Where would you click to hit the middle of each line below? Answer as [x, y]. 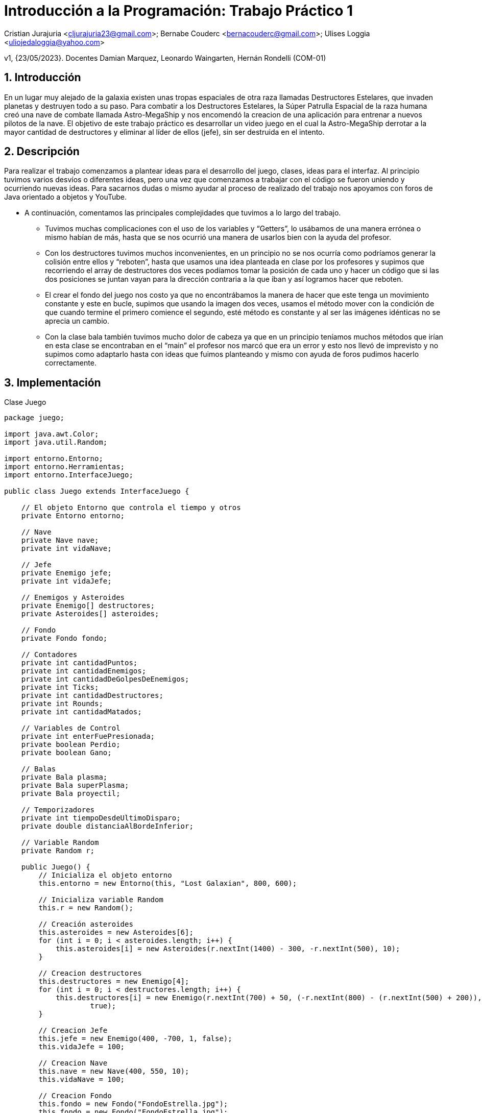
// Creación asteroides [86, 924]
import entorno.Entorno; [54, 459]
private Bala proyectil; [71, 794]
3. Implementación [53, 382]
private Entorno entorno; [73, 516]
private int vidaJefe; [66, 581]
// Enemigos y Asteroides [73, 598]
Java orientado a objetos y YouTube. [66, 197]
